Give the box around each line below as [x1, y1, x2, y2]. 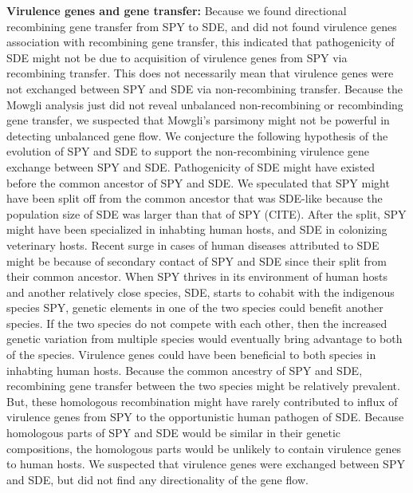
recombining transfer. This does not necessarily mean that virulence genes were [6, 65, 394, 81]
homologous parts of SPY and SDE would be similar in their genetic [6, 424, 341, 441]
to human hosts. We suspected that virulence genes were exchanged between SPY [6, 456, 405, 472]
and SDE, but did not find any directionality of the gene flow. [6, 471, 309, 487]
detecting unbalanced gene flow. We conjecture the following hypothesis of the [6, 127, 388, 144]
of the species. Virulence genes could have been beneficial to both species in [6, 346, 376, 363]
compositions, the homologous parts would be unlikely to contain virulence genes [6, 440, 402, 456]
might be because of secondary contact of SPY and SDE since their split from [6, 252, 387, 269]
